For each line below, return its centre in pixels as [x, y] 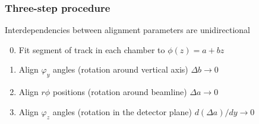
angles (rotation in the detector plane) [122, 111]
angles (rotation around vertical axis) [120, 69]
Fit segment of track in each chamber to [92, 49]
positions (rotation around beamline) [120, 92]
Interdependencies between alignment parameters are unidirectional [127, 30]
